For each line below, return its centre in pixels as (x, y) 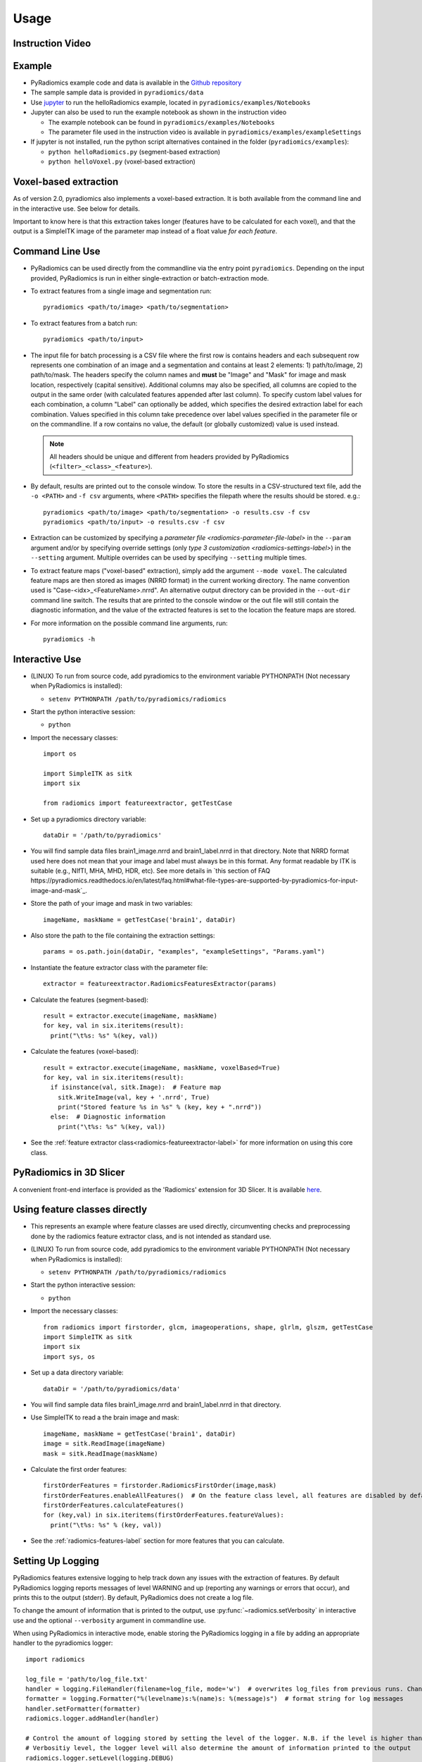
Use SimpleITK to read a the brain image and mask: (105, 1417)
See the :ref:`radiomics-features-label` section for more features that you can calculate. (158, 1541)
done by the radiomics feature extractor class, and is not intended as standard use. (151, 1236)
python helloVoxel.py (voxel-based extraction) (122, 161)
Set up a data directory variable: (77, 1373)
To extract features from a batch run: (84, 323)
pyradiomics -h (69, 639)
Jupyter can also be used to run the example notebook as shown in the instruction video (159, 112)
